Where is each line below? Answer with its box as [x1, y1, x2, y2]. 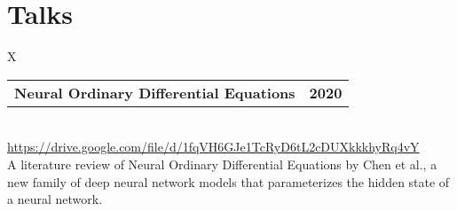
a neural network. [7, 190, 103, 208]
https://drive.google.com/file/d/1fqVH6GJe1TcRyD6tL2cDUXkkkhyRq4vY [7, 137, 420, 156]
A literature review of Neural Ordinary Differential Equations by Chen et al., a [7, 154, 437, 173]
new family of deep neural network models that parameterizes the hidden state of [7, 172, 450, 191]
